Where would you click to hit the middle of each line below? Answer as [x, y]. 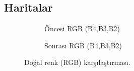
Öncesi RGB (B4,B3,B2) [82, 28]
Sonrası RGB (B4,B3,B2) [83, 45]
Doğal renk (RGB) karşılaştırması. [77, 62]
